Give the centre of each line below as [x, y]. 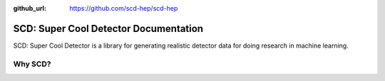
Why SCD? [32, 64]
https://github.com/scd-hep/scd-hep [124, 8]
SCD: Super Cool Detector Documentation [108, 28]
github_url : [30, 8]
